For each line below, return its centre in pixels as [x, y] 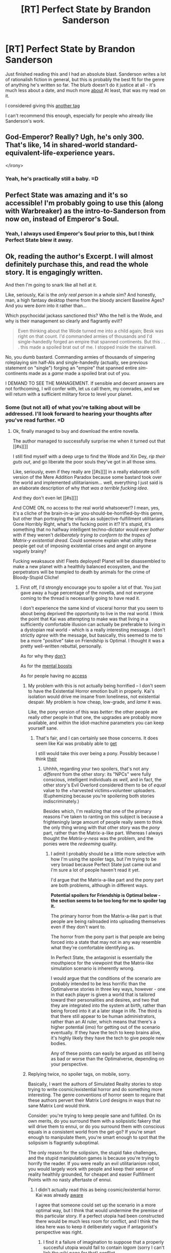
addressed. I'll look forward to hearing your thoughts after [79, 413]
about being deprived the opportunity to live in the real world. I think [92, 614]
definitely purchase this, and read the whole [77, 264]
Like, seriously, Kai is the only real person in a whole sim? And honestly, [81, 294]
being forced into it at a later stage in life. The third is [106, 1011]
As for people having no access [54, 676]
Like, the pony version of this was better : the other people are [93, 712]
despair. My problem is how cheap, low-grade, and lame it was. [95, 702]
